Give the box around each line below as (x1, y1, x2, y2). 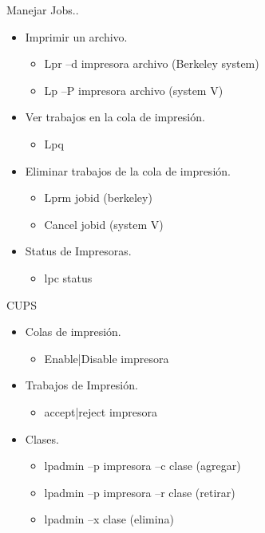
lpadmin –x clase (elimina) (44, 511, 174, 527)
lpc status (44, 269, 93, 286)
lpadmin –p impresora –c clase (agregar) (44, 457, 241, 474)
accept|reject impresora (44, 403, 157, 420)
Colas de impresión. (25, 323, 121, 340)
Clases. (25, 430, 59, 447)
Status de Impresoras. (25, 243, 132, 259)
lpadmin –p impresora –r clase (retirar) (44, 484, 235, 500)
